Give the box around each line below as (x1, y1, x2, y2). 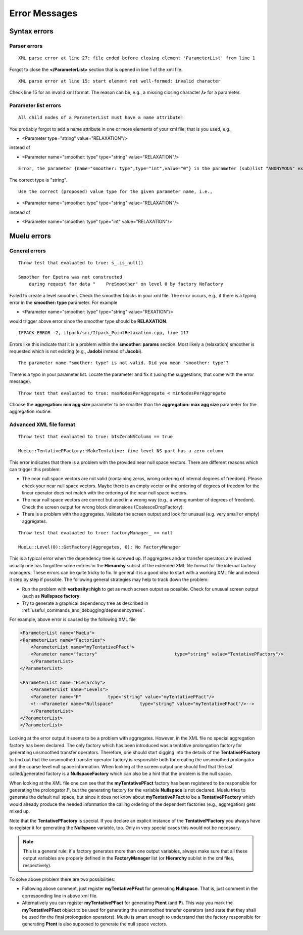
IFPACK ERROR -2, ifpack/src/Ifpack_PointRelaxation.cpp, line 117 (18, 330, 189, 336)
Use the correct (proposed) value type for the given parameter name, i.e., (18, 188, 213, 194)
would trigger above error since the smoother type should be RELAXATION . (9, 318, 168, 324)
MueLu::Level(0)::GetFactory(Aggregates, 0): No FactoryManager (18, 544, 181, 550)
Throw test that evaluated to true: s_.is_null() (18, 260, 144, 266)
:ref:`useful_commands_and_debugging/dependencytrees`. (22, 607, 145, 613)
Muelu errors (9, 231, 52, 240)
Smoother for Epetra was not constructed (18, 274, 122, 280)
